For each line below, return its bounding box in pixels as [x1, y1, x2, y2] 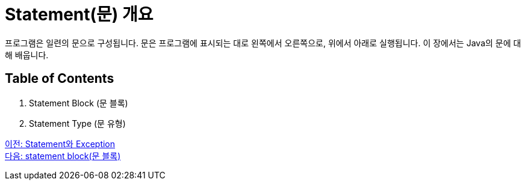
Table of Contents [5, 71, 114, 86]
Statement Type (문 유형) [29, 118, 126, 129]
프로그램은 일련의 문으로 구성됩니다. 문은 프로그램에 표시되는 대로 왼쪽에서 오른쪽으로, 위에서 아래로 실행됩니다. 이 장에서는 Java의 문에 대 [5, 37, 521, 48]
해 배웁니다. [5, 49, 49, 60]
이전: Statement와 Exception [5, 138, 116, 149]
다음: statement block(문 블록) [5, 150, 121, 161]
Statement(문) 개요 [5, 4, 154, 25]
